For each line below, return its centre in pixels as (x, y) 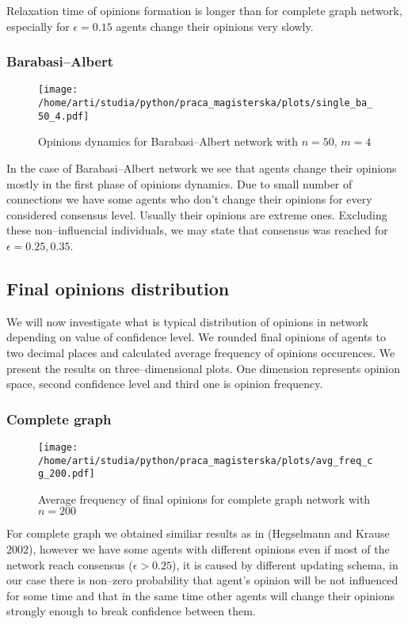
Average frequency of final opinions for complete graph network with (204, 498)
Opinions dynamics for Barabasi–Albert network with (168, 141)
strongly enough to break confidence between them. (131, 611)
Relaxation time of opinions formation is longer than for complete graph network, (204, 10)
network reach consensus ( (70, 564)
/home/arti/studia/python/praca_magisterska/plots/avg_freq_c (206, 460)
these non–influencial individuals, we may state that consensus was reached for (197, 230)
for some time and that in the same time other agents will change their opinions (200, 595)
